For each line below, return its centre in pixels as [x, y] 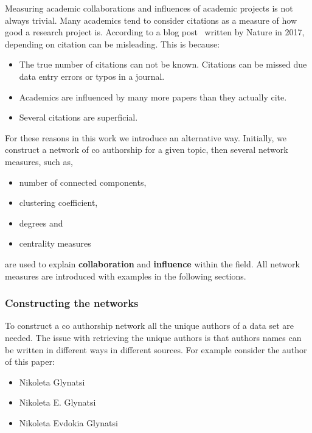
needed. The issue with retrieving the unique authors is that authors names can [153, 337]
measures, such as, [39, 161]
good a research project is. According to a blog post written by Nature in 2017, [155, 32]
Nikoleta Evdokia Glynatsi [68, 422]
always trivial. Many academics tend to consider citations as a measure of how [151, 20]
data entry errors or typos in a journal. [92, 76]
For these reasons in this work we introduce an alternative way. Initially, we [146, 137]
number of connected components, [83, 182]
